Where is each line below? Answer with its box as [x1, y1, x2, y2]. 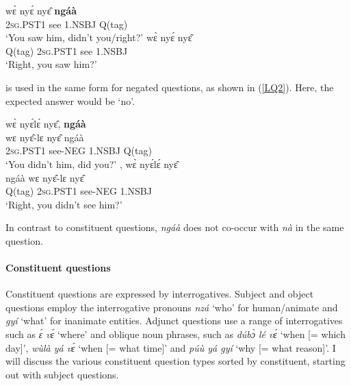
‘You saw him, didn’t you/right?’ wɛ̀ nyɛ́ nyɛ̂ [5, 30, 192, 45]
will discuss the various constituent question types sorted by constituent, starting [5, 354, 346, 368]
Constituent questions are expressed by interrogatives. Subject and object [5, 287, 314, 301]
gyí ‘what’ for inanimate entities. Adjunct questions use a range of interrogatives [5, 313, 343, 328]
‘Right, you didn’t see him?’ [5, 197, 122, 211]
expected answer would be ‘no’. [5, 93, 135, 108]
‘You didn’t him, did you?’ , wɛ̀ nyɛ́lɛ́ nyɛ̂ [5, 156, 178, 171]
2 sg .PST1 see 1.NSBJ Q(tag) [5, 16, 128, 31]
